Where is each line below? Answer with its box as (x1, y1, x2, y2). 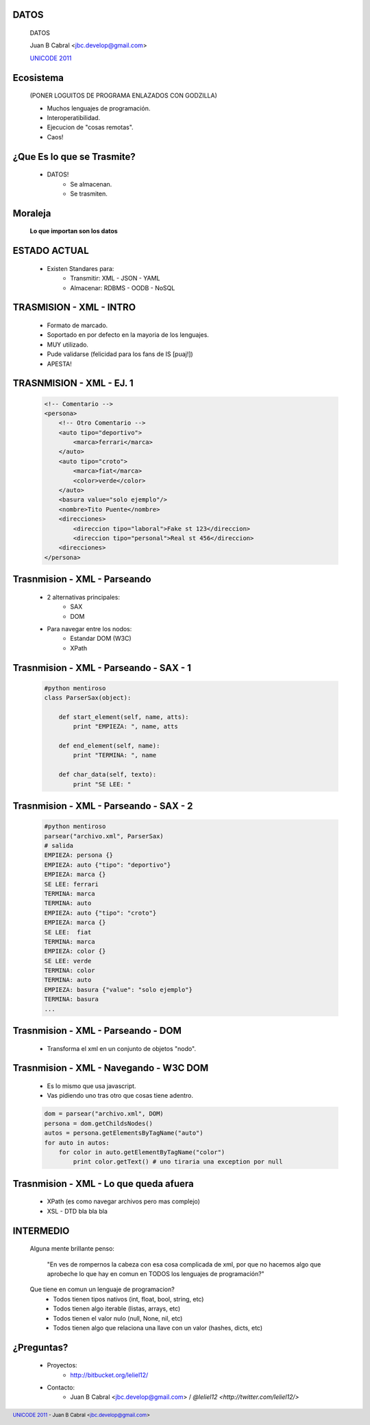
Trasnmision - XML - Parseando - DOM (12, 1025, 182, 1037)
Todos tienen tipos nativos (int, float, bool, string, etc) (53, 1295, 204, 1303)
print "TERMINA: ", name (73, 751, 157, 759)
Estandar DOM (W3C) (70, 635, 132, 643)
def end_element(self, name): (58, 742, 160, 750)
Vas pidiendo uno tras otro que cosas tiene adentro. (47, 1092, 194, 1100)
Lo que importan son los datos (29, 227, 118, 235)
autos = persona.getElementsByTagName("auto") (44, 1129, 203, 1137)
